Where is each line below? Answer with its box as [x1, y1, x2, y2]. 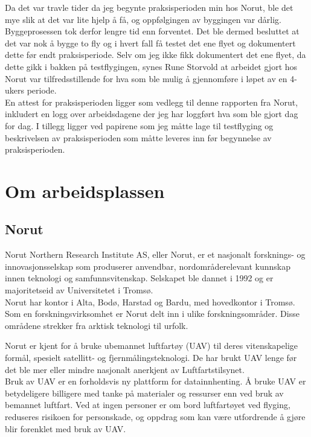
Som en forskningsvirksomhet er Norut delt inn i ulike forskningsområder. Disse [5, 307, 300, 320]
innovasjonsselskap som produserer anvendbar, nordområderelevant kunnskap [5, 260, 290, 272]
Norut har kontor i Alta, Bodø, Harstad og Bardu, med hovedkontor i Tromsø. [5, 295, 295, 308]
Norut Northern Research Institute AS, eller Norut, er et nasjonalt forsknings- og [5, 248, 306, 261]
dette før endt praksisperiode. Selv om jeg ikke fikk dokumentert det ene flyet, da [5, 48, 306, 61]
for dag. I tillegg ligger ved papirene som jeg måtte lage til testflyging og [5, 119, 274, 132]
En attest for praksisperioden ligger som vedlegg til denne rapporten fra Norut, [5, 95, 298, 108]
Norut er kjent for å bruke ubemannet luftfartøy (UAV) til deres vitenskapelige [5, 339, 298, 352]
